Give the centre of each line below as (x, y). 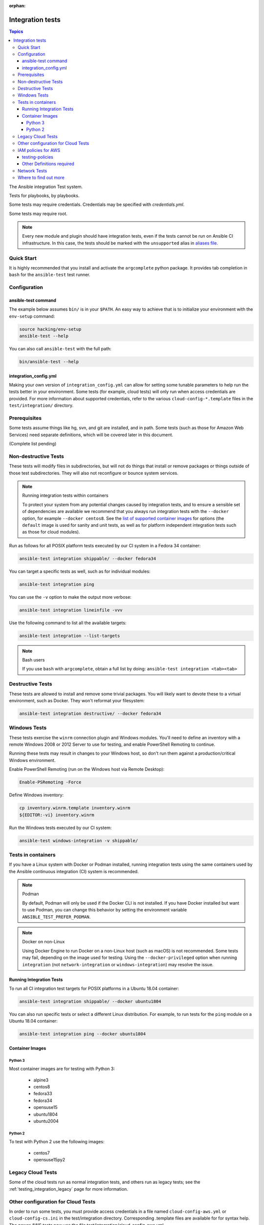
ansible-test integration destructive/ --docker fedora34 (90, 713)
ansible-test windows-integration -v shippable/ (79, 841)
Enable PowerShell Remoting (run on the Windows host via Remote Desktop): (87, 769)
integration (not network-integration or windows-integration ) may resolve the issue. (118, 964)
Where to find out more (41, 178)
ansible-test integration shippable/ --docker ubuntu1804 (90, 1001)
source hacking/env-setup (50, 329)
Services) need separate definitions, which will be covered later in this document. (91, 435)
